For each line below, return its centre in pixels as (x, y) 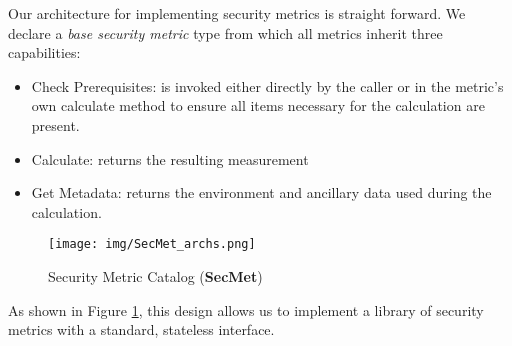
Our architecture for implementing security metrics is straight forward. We (237, 13)
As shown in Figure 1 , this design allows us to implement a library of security (246, 309)
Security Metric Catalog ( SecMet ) (155, 276)
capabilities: (44, 52)
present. (55, 124)
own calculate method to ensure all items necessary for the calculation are (258, 105)
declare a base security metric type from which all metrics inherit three (225, 32)
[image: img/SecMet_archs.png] (152, 244)
